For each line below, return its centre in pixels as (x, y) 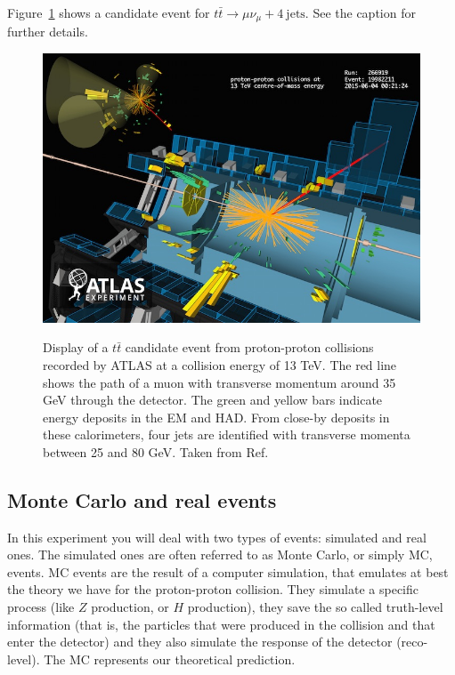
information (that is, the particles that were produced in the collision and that (221, 624)
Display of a (76, 347)
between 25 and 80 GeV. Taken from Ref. (156, 451)
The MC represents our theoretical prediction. (170, 659)
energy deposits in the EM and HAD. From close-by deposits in (216, 417)
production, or (130, 607)
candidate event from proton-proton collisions (249, 347)
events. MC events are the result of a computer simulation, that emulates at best (228, 571)
